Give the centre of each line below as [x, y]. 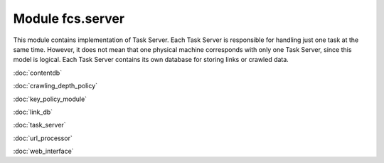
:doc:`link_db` [33, 112]
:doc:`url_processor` [43, 138]
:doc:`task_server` [40, 125]
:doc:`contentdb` [38, 73]
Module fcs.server [69, 19]
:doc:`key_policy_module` [50, 99]
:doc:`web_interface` [43, 151]
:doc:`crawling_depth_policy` [55, 86]
